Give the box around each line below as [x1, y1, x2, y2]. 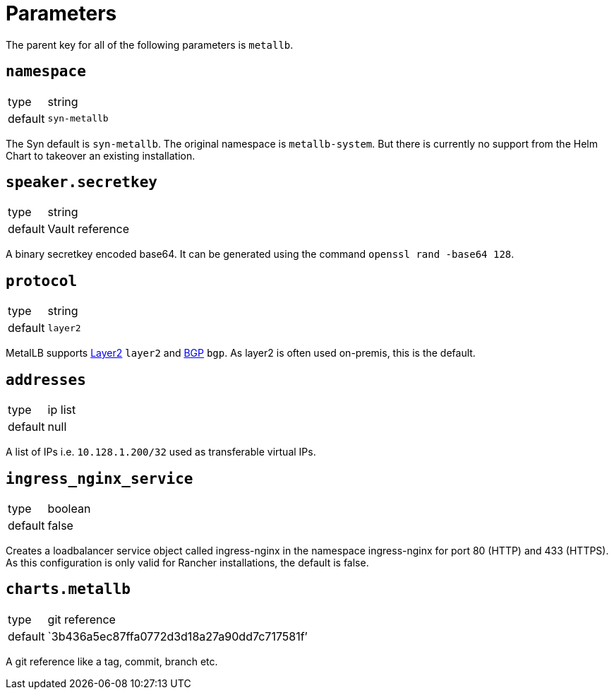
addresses [6, 371, 86, 388]
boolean [47, 501, 91, 516]
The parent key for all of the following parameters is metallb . [6, 38, 294, 51]
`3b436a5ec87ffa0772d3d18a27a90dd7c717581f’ [47, 629, 308, 643]
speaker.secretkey [6, 174, 157, 191]
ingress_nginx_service [6, 470, 193, 487]
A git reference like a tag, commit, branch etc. [6, 655, 218, 667]
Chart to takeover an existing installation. [6, 149, 195, 162]
